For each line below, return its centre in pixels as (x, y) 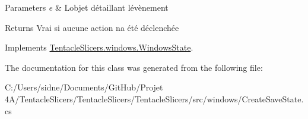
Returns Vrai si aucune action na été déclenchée (92, 27)
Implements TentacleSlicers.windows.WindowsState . (99, 47)
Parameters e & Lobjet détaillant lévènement (87, 7)
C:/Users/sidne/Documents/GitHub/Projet (84, 87)
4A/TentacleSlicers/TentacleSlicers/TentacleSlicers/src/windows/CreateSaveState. (154, 98)
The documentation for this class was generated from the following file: (134, 67)
